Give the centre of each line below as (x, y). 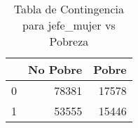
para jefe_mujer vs (69, 25)
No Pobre (55, 69)
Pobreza (69, 41)
